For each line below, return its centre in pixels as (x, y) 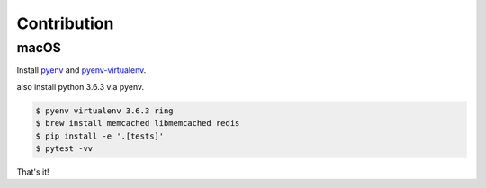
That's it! (33, 172)
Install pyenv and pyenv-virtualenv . (81, 70)
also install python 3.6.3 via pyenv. (81, 86)
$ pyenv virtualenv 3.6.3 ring (105, 111)
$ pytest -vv (64, 148)
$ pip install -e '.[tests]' (100, 136)
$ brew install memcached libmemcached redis (138, 123)
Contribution (65, 23)
